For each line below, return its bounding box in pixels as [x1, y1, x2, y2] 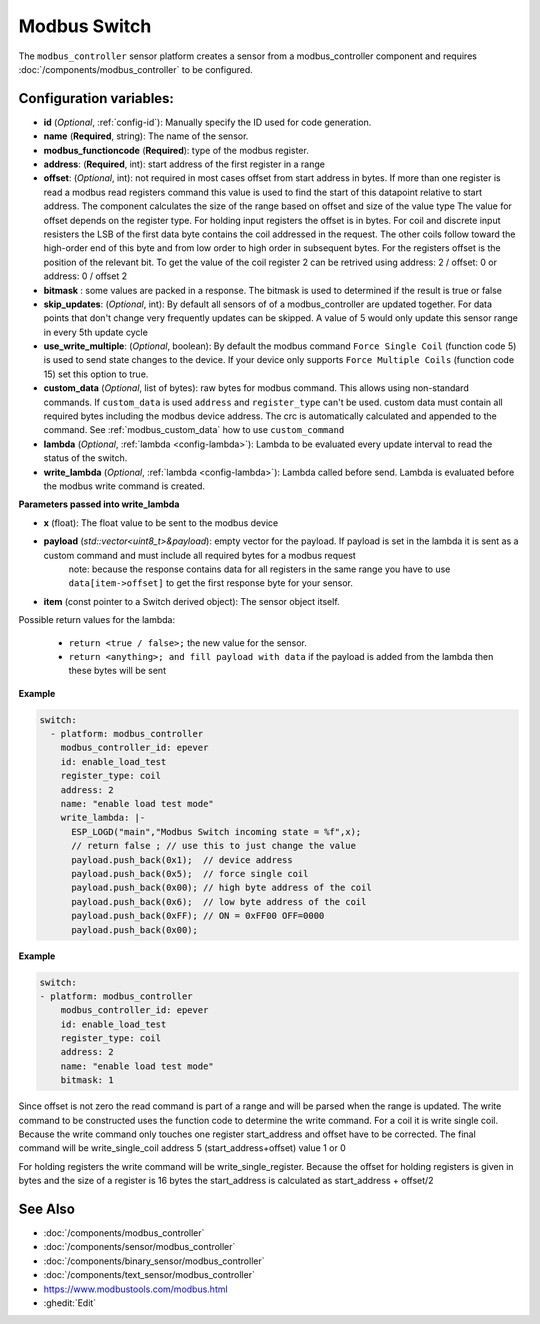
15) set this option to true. [43, 368, 149, 380]
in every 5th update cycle [43, 326, 149, 338]
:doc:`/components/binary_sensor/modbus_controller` [43, 1255, 265, 1267]
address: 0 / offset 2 [43, 270, 128, 282]
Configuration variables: [18, 90, 175, 107]
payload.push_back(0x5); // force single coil [71, 868, 309, 879]
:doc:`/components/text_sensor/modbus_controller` [43, 1269, 255, 1281]
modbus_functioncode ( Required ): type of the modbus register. [43, 144, 309, 156]
